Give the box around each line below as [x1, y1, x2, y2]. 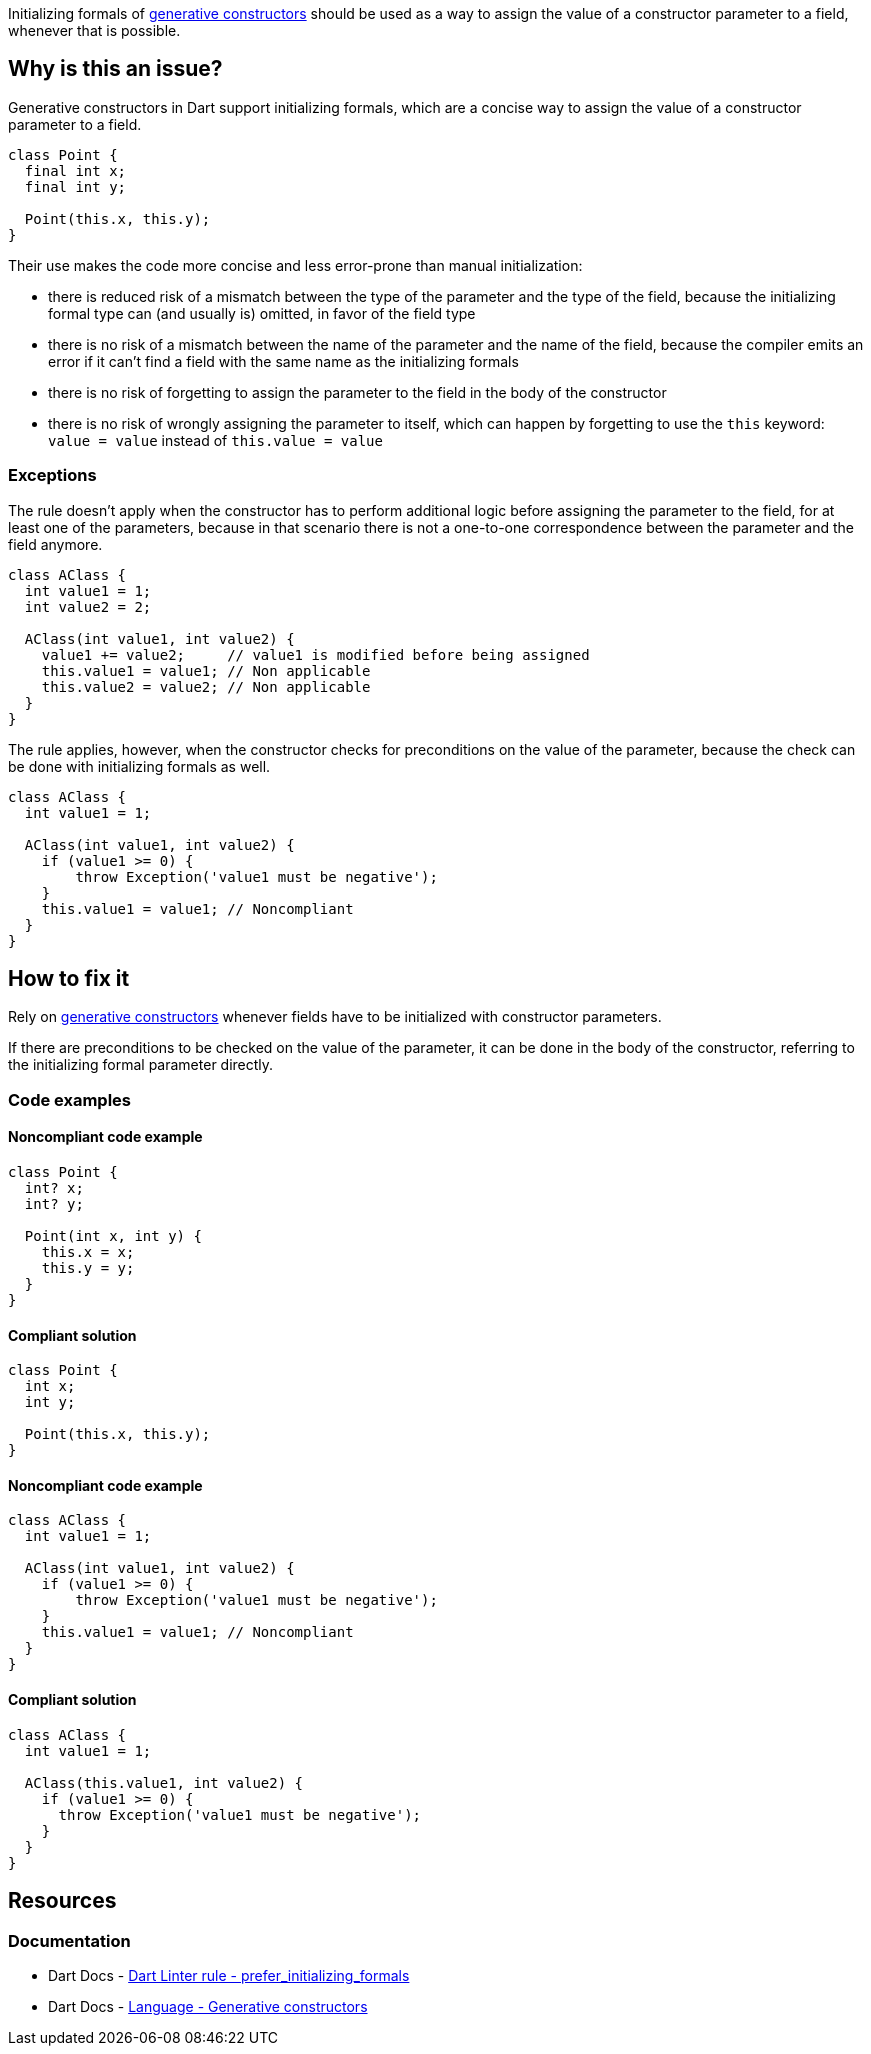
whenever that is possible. [8, 22, 181, 39]
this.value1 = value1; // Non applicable [41, 662, 371, 679]
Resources [8, 1888, 117, 1914]
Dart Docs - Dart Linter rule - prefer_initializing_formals [48, 1966, 410, 1984]
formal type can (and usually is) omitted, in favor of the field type [48, 304, 476, 322]
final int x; [24, 162, 127, 179]
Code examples [8, 1089, 132, 1110]
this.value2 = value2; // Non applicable [41, 678, 371, 695]
